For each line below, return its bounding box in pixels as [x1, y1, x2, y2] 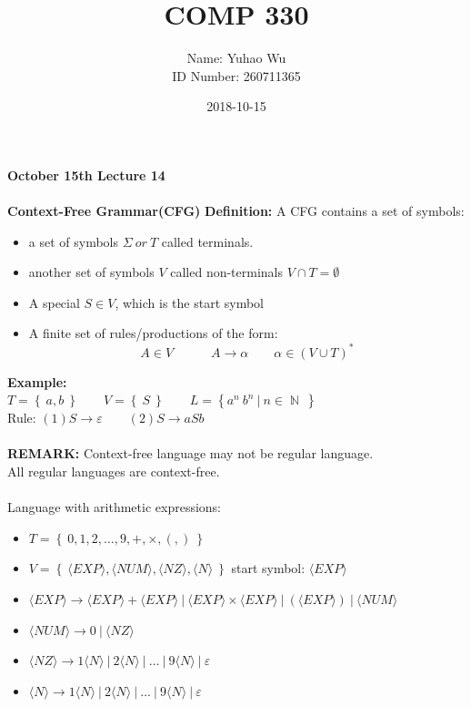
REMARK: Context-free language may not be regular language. [7, 444, 374, 463]
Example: [7, 372, 67, 391]
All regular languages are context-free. [7, 461, 220, 480]
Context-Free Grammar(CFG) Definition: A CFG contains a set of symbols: [7, 201, 465, 220]
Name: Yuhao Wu [186, 48, 286, 67]
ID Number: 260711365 [172, 66, 301, 85]
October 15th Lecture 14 [7, 165, 165, 184]
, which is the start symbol [115, 292, 264, 312]
